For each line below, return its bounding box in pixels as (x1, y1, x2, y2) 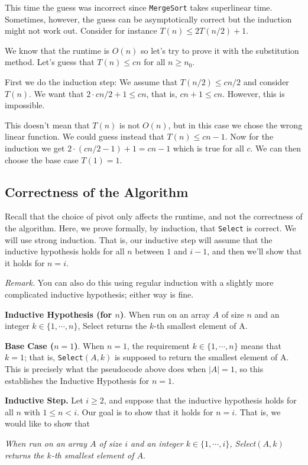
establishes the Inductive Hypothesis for (5, 374, 150, 386)
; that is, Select (24, 351, 83, 363)
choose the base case (5, 153, 79, 166)
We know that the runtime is (5, 44, 110, 56)
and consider (243, 76, 289, 88)
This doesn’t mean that (5, 118, 90, 131)
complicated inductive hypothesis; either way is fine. (5, 288, 194, 301)
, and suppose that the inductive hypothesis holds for (103, 394, 297, 406)
